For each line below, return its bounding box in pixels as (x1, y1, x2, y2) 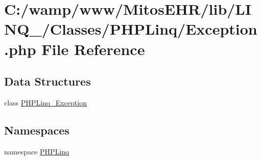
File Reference (41, 38, 145, 59)
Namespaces (4, 122, 69, 138)
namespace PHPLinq (4, 146, 69, 156)
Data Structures (4, 73, 91, 89)
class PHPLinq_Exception (4, 97, 87, 108)
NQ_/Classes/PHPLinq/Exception (4, 18, 257, 39)
